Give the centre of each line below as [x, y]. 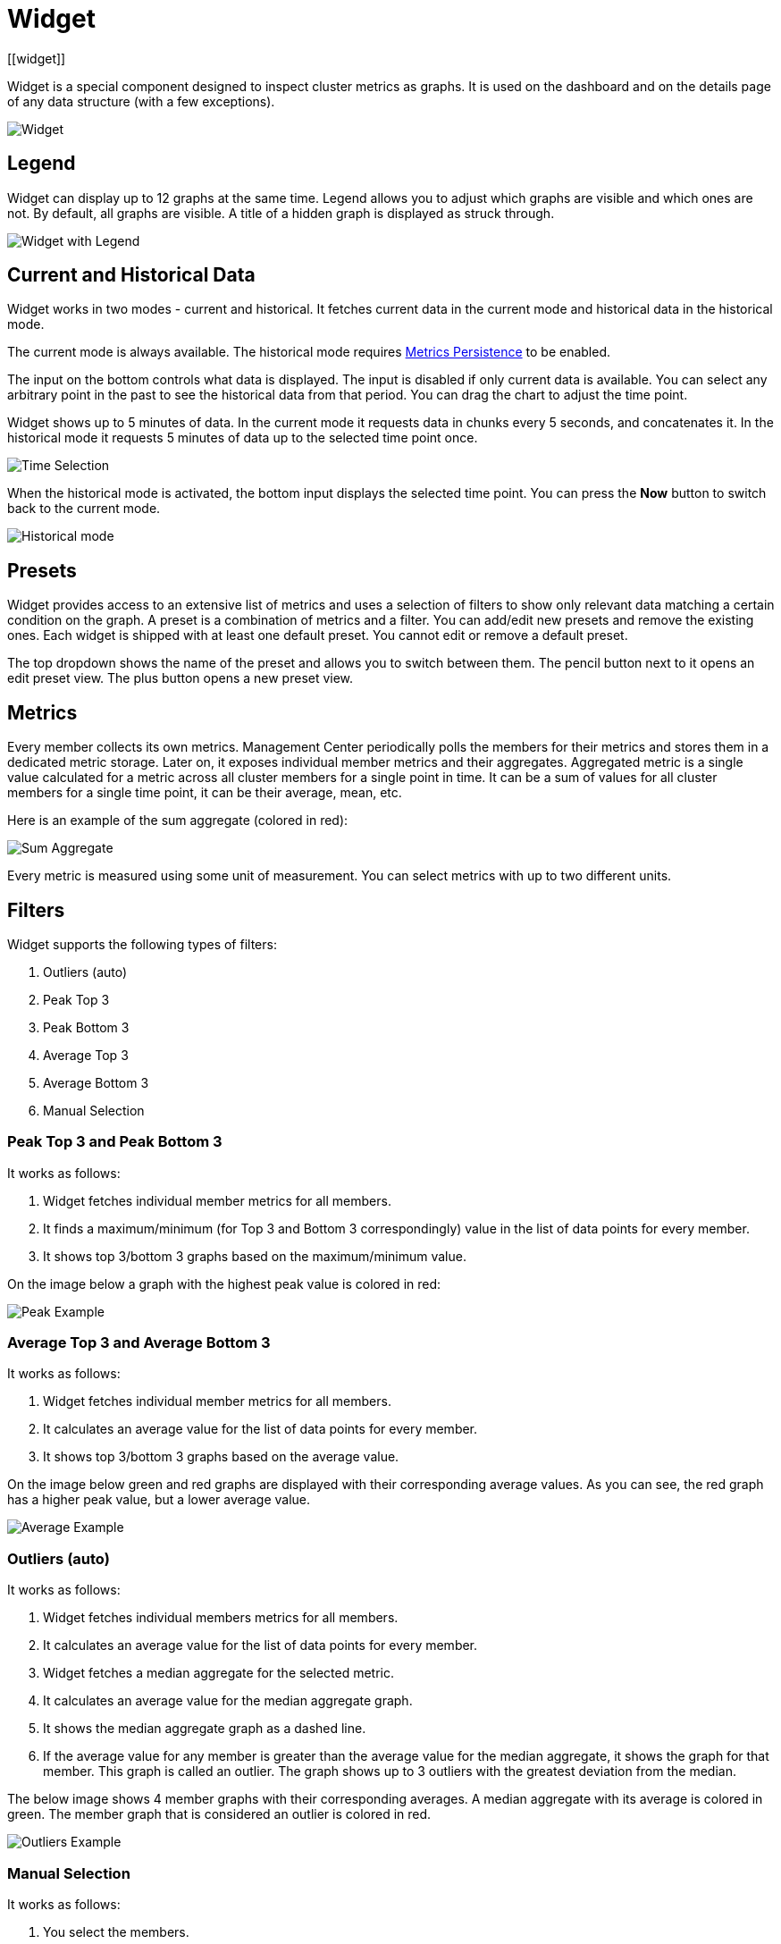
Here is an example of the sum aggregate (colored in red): [178, 821]
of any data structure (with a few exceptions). [141, 101]
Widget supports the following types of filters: [142, 944]
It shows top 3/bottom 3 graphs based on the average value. [221, 1457]
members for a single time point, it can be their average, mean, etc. [205, 793]
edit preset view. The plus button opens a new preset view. [181, 678]
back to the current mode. [84, 509]
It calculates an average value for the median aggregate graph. [228, 1701]
